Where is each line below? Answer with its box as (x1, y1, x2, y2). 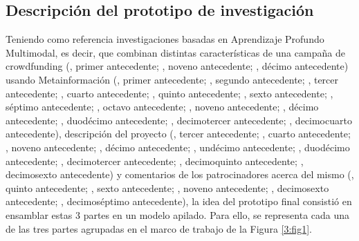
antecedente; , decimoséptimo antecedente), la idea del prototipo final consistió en (6, 194, 352, 209)
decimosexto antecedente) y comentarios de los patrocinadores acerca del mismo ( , (6, 167, 354, 182)
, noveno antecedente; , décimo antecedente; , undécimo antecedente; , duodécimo (6, 139, 350, 154)
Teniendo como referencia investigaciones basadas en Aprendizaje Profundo (6, 32, 324, 46)
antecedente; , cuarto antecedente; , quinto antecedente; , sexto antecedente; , (6, 86, 333, 100)
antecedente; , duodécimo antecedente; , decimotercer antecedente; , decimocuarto (6, 113, 352, 127)
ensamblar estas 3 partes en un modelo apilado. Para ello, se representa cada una (6, 207, 350, 222)
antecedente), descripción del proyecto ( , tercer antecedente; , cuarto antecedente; (6, 126, 351, 141)
